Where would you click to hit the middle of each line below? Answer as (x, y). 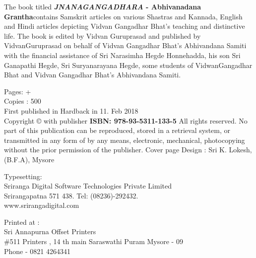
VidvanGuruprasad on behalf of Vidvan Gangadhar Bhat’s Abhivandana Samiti (125, 45)
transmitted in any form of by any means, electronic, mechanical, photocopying (125, 140)
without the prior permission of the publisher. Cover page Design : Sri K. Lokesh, (128, 150)
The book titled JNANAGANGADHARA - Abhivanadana (103, 6)
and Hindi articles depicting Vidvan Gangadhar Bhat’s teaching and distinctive (125, 26)
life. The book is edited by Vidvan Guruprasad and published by (102, 35)
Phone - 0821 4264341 (37, 251)
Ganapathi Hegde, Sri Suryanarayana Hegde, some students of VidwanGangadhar (128, 65)
